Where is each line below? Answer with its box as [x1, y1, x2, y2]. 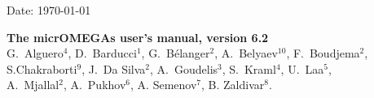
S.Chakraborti [7, 60, 77, 77]
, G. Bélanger [141, 45, 210, 62]
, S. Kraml [222, 60, 276, 77]
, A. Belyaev [214, 45, 278, 62]
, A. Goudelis [150, 60, 218, 77]
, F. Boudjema [286, 45, 360, 62]
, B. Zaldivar [201, 76, 265, 93]
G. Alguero [7, 45, 64, 62]
